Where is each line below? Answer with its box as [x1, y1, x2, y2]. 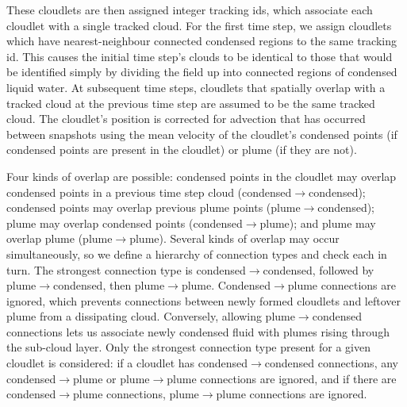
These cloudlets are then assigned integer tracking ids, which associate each [6, 2, 373, 17]
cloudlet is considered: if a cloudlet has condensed [6, 355, 248, 371]
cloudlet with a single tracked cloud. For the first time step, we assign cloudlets [6, 17, 392, 33]
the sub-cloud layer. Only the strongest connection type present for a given [6, 339, 371, 355]
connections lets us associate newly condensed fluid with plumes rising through [6, 323, 390, 340]
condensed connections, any [264, 355, 398, 371]
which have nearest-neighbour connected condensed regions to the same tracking [6, 33, 397, 49]
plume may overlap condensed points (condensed [6, 214, 243, 231]
